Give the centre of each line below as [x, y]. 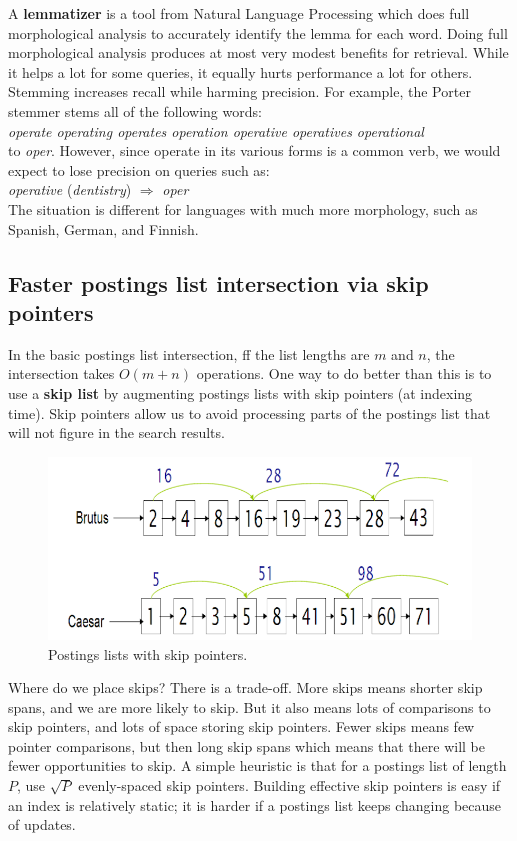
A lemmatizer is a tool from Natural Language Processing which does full [239, 13]
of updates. [42, 824]
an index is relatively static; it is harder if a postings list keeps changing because [255, 804]
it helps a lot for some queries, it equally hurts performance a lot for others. [240, 71]
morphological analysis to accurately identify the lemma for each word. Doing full [258, 32]
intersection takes [61, 373]
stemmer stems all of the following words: [135, 110]
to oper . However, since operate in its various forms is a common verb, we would [254, 150]
